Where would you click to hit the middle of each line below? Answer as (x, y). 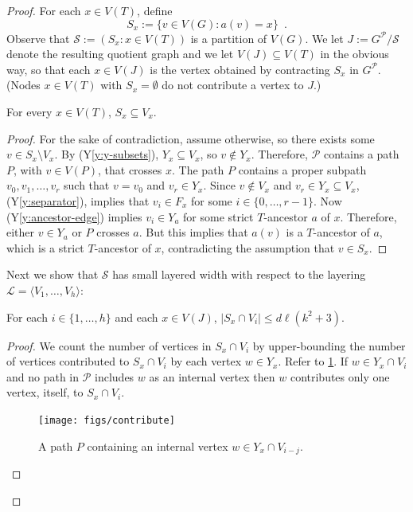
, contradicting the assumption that (248, 247)
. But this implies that (193, 232)
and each (136, 317)
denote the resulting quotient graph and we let (120, 54)
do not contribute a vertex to (233, 85)
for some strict (218, 216)
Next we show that (53, 274)
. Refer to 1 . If (313, 361)
